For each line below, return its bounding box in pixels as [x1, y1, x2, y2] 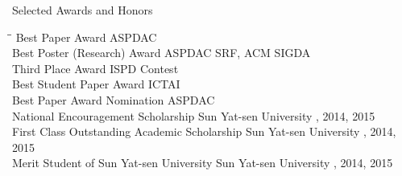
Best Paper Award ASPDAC [15, 28, 157, 45]
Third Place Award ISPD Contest [12, 59, 179, 76]
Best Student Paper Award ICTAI [12, 76, 180, 92]
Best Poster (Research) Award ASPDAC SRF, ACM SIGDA [12, 44, 311, 61]
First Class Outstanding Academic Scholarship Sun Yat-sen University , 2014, [12, 123, 396, 140]
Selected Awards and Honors [12, 2, 153, 18]
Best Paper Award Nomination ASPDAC [12, 91, 215, 108]
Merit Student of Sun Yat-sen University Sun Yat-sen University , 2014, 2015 [12, 154, 393, 171]
